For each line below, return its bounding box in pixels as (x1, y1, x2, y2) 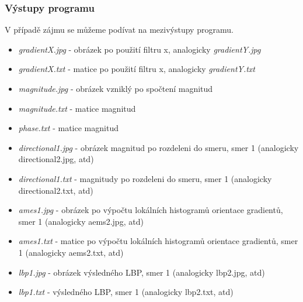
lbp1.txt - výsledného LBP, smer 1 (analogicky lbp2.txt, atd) (18, 286, 234, 298)
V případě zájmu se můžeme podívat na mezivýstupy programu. (5, 23, 234, 36)
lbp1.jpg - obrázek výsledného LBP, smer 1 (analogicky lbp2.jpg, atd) (18, 266, 265, 278)
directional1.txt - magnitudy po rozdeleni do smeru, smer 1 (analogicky (18, 172, 272, 184)
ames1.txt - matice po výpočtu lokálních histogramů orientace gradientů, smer (18, 235, 298, 247)
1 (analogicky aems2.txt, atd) (18, 246, 124, 258)
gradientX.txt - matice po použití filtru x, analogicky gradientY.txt (18, 63, 256, 75)
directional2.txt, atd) (18, 184, 93, 196)
